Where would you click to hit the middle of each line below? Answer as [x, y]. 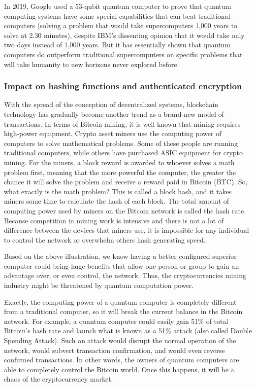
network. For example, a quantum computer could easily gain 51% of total [116, 321]
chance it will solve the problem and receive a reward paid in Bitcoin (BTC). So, [126, 182]
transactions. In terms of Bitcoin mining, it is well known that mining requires [122, 123]
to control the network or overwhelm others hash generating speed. [105, 239]
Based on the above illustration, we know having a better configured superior [120, 256]
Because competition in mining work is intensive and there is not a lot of [114, 220]
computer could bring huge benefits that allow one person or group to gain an [122, 265]
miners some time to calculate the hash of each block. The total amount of [117, 201]
